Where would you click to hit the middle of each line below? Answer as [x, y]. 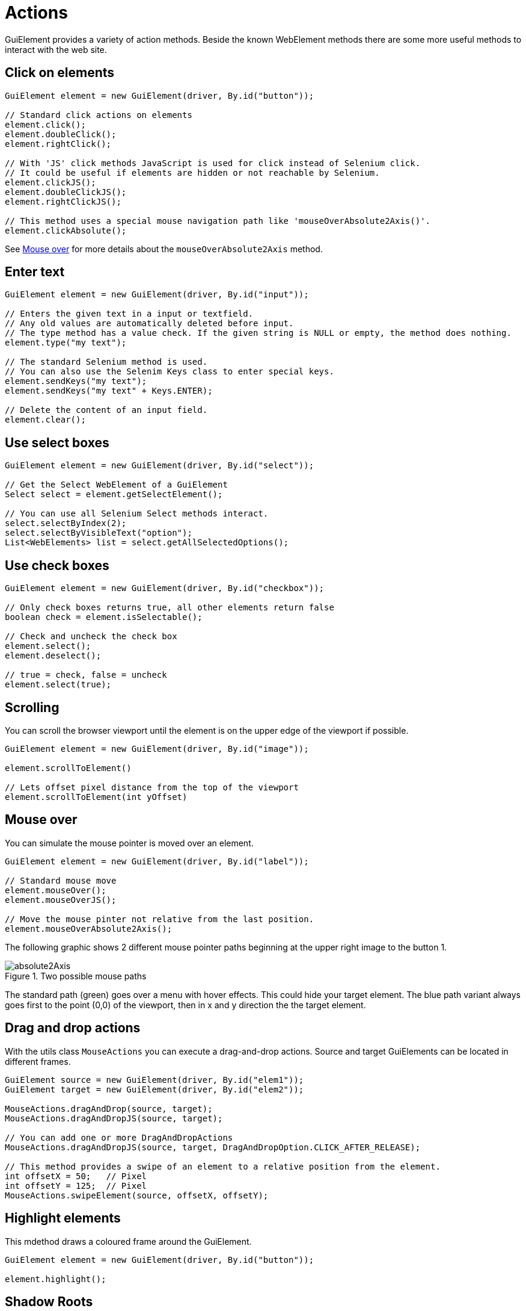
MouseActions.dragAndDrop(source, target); [109, 1108]
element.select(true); [58, 685]
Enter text [35, 272]
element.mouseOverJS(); [61, 900]
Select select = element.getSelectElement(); [114, 494]
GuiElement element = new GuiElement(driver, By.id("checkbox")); [165, 588]
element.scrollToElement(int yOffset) [96, 797]
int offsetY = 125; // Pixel [76, 1185]
